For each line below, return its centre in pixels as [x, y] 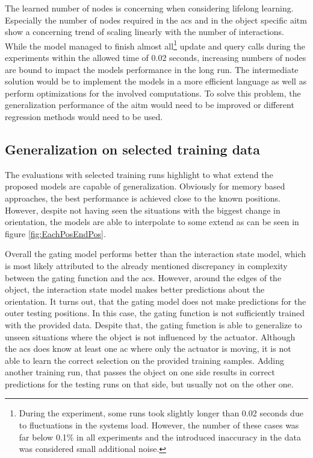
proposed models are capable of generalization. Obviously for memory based [145, 186]
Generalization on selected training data [132, 149]
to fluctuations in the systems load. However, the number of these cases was [159, 425]
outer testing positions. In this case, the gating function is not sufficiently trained [155, 313]
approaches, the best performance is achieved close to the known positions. [143, 198]
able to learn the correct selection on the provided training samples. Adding [144, 360]
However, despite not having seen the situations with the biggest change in [143, 210]
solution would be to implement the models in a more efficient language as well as [156, 81]
